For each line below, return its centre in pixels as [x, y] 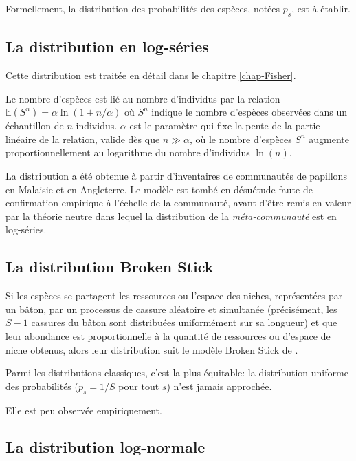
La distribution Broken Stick [110, 267]
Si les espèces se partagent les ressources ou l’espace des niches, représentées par [174, 296]
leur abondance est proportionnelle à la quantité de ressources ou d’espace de [168, 335]
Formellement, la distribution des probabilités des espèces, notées [143, 8]
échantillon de [35, 126]
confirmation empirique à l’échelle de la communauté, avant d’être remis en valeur [178, 203]
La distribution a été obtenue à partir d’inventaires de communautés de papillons [176, 175]
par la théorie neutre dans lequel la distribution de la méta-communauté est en [171, 216]
